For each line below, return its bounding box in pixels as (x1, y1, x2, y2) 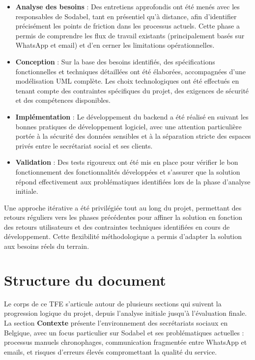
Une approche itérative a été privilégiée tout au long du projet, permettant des (4, 202, 242, 212)
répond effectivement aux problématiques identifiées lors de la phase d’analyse (15, 176, 251, 186)
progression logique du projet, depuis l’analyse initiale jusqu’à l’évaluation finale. (4, 308, 247, 318)
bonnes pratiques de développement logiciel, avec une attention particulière (15, 121, 242, 131)
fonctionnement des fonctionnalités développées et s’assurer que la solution (15, 166, 240, 177)
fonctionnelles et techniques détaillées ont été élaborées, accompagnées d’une (15, 66, 246, 76)
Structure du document (4, 270, 166, 290)
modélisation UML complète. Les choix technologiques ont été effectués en (15, 76, 239, 86)
